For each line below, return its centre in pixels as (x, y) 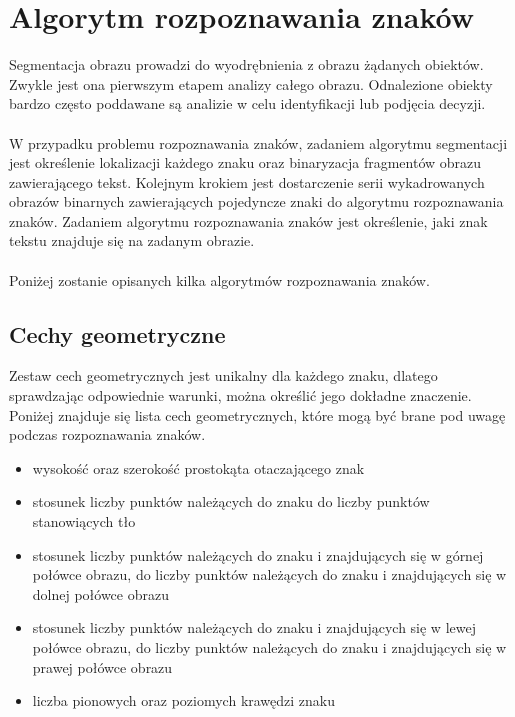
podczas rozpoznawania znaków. (107, 434)
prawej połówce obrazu (102, 666)
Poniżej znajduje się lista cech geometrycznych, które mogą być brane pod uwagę (257, 414)
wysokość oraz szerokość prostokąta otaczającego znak (198, 467)
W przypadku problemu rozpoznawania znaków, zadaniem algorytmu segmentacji (258, 142)
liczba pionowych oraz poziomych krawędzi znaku (184, 700)
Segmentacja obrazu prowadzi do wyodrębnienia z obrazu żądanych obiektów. (246, 64)
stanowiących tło (84, 521)
